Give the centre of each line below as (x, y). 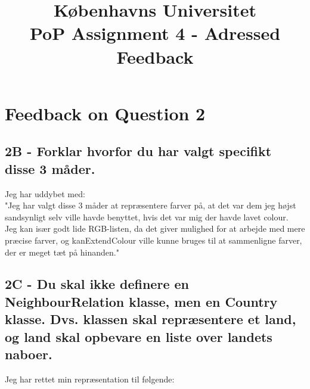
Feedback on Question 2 (105, 113)
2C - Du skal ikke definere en (97, 284)
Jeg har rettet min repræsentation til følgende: (90, 379)
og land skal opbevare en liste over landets (139, 336)
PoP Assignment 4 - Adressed (155, 33)
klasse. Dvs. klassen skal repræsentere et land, (151, 319)
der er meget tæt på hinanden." (62, 252)
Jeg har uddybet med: (45, 193)
